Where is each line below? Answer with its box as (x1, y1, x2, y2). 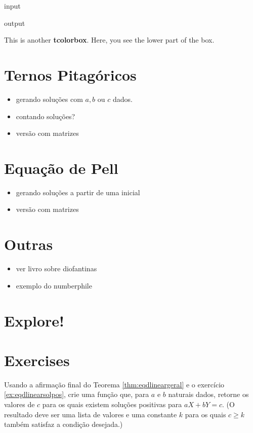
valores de (4, 399, 35, 409)
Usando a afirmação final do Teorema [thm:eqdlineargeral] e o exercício (4, 379, 225, 389)
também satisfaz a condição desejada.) (4, 419, 123, 429)
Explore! (4, 310, 64, 331)
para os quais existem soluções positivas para (42, 399, 182, 409)
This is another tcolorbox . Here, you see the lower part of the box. (4, 34, 215, 45)
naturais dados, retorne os (168, 389, 249, 400)
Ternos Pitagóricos (4, 64, 137, 85)
